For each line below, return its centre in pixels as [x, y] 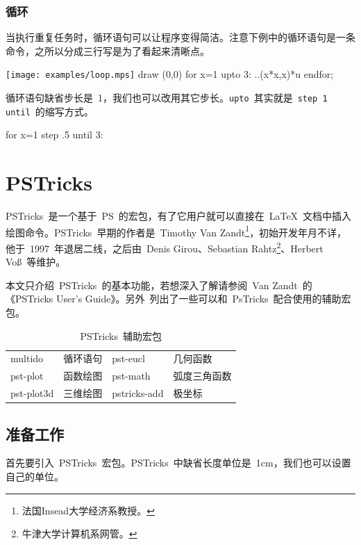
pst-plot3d [32, 393]
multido [27, 358]
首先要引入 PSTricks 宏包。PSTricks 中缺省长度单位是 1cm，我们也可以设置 [178, 463]
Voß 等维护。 [36, 262]
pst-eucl [128, 358]
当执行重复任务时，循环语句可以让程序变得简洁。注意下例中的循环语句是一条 [180, 37]
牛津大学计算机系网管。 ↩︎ [79, 534]
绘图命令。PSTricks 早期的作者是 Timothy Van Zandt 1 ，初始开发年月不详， [176, 231]
